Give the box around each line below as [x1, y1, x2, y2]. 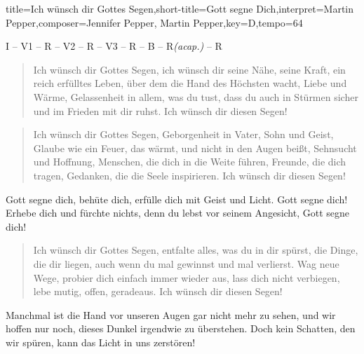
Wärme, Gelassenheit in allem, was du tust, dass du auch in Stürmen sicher [33, 89, 358, 104]
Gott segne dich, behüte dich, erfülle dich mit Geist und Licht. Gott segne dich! [6, 191, 348, 206]
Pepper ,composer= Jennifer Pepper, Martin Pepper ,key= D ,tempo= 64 [6, 15, 303, 29]
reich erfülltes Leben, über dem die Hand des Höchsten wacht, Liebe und [33, 76, 347, 90]
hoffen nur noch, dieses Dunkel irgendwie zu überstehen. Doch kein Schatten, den [6, 321, 356, 336]
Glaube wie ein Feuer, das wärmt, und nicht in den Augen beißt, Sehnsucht [33, 140, 357, 155]
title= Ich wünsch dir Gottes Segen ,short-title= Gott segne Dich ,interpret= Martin [6, 1, 354, 15]
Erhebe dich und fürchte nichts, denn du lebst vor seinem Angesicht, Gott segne [6, 205, 350, 220]
